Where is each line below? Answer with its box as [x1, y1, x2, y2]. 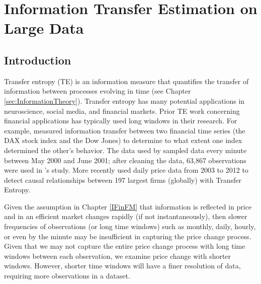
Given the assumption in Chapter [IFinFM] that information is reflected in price [4, 201, 252, 211]
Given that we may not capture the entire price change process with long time [4, 241, 245, 251]
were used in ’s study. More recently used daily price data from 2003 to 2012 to [4, 165, 248, 175]
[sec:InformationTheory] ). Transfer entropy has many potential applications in [4, 95, 245, 106]
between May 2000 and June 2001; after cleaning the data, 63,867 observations [4, 155, 246, 165]
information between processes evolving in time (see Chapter [4, 86, 191, 96]
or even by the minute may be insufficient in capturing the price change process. [4, 231, 251, 241]
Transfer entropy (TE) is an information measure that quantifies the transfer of [4, 76, 249, 86]
